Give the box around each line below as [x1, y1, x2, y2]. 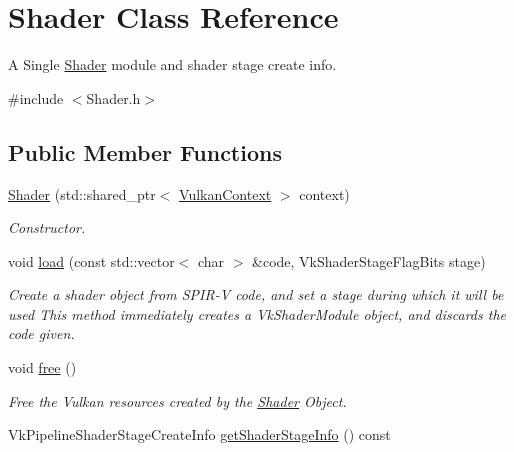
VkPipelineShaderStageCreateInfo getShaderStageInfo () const [8, 424, 391, 445]
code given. [8, 323, 75, 344]
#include [8, 87, 64, 108]
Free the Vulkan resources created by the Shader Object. [8, 390, 347, 411]
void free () [8, 357, 77, 378]
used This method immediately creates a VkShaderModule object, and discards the [8, 303, 506, 324]
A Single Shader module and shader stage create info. [8, 54, 337, 75]
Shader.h [86, 87, 141, 108]
